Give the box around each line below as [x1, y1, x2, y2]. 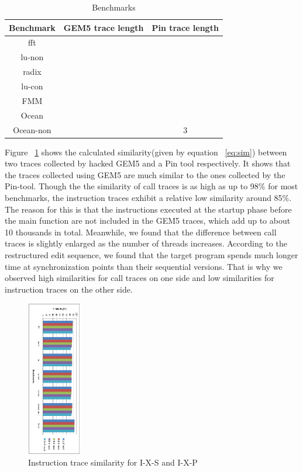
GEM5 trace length [63, 21, 144, 33]
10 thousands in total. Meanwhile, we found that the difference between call [5, 225, 277, 238]
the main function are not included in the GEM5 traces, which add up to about [5, 214, 291, 227]
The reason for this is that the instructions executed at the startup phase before [5, 203, 292, 215]
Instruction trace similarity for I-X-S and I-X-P [28, 456, 198, 468]
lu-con [21, 79, 43, 92]
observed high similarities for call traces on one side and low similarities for [5, 272, 274, 284]
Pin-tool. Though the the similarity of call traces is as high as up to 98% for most [5, 180, 298, 192]
